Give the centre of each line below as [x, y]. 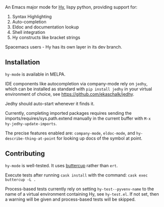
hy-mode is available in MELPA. [35, 74]
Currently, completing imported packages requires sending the [69, 113]
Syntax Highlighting [32, 16]
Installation [23, 63]
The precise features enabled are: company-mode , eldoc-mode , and [70, 133]
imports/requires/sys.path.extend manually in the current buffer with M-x [78, 118]
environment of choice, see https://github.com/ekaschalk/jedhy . [70, 94]
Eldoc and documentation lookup [46, 27]
